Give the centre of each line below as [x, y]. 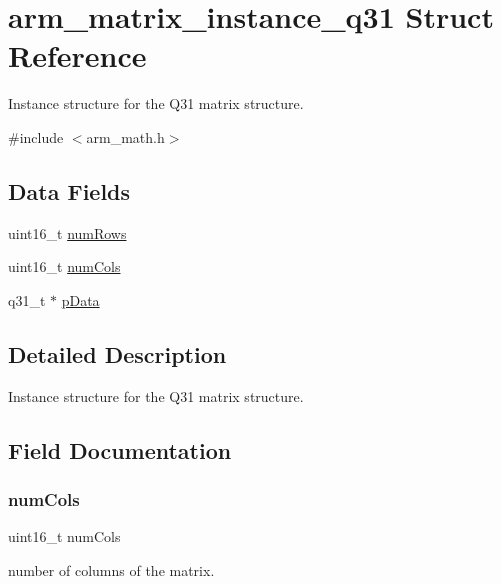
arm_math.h [125, 136]
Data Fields [69, 190]
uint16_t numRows [67, 232]
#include [36, 136]
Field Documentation [120, 449]
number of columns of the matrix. [111, 569]
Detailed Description [117, 353]
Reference [77, 55]
